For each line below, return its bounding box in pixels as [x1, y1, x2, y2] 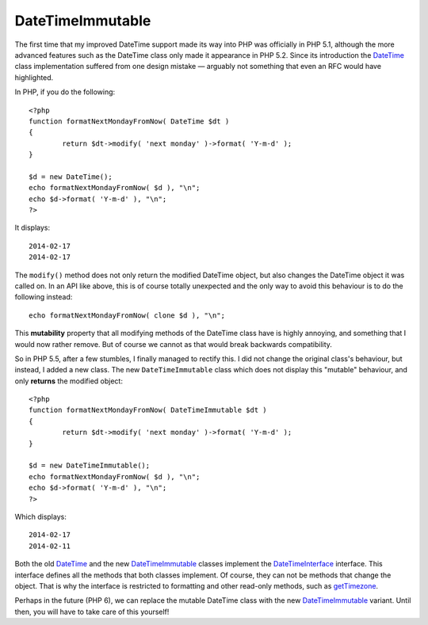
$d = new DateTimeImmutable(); [29, 461, 151, 471]
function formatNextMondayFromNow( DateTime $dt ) [29, 116, 230, 126]
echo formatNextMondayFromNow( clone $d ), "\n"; [29, 311, 226, 320]
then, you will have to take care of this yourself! [14, 607, 170, 616]
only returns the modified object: [14, 376, 123, 386]
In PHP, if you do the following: [14, 87, 116, 97]
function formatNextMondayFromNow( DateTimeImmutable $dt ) [29, 406, 267, 415]
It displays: [14, 223, 51, 233]
